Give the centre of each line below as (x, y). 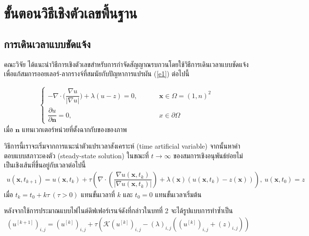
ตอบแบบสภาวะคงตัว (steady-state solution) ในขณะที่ (77, 155)
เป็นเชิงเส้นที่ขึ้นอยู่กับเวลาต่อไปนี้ (45, 165)
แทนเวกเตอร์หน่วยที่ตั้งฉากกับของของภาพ (75, 129)
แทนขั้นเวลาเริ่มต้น (178, 194)
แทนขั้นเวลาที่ (98, 194)
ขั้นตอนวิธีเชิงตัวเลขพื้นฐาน (71, 13)
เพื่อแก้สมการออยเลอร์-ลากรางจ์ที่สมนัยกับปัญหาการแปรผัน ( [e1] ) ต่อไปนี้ (97, 74)
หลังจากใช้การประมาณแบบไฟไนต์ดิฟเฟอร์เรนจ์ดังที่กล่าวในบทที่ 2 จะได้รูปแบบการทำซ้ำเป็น (119, 211)
